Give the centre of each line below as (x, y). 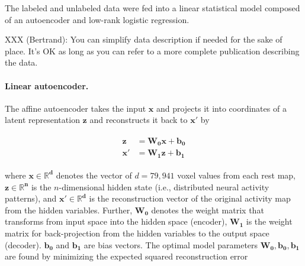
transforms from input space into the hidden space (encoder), (116, 221)
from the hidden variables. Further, (69, 210)
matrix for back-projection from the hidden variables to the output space (137, 233)
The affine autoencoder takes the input (76, 108)
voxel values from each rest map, (236, 175)
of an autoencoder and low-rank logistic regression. (97, 19)
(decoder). (23, 244)
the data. (21, 62)
